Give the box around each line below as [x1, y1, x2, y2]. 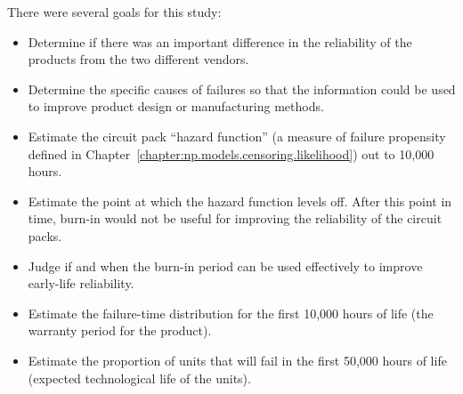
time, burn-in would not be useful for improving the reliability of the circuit [28, 209, 443, 228]
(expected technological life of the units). [28, 368, 251, 387]
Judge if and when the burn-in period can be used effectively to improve [28, 256, 423, 275]
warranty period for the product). [28, 321, 212, 340]
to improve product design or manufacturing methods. [28, 97, 324, 116]
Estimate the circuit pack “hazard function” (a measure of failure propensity [28, 126, 446, 145]
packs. [28, 226, 62, 245]
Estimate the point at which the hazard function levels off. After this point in [28, 191, 452, 210]
